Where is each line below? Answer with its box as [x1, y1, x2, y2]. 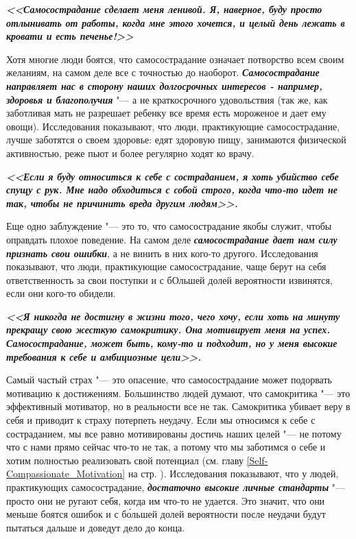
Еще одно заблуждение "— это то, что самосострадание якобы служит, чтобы [6, 219, 332, 233]
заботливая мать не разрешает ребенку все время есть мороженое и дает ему [6, 106, 327, 120]
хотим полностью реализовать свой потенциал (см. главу [6, 453, 244, 467]
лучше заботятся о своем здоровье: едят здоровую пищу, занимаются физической [6, 132, 346, 147]
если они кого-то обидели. [6, 286, 116, 300]
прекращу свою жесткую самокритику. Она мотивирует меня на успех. [6, 322, 331, 337]
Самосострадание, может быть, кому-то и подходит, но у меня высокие [6, 336, 337, 350]
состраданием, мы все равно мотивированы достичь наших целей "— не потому [6, 426, 342, 440]
